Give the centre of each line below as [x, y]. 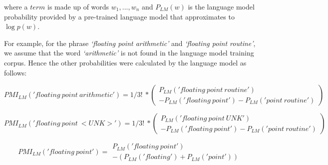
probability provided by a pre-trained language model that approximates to [119, 16]
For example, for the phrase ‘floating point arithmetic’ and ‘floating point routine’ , [130, 43]
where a [16, 6]
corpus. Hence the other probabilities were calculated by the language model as [125, 62]
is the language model [221, 6]
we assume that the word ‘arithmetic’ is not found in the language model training [129, 53]
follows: [15, 72]
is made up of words [78, 6]
